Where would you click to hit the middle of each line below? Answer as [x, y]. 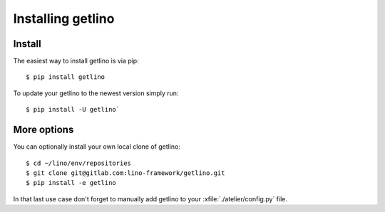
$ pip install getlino [66, 77]
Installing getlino [64, 18]
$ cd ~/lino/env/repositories [79, 163]
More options [43, 130]
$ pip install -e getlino [71, 183]
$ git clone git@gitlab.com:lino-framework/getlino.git [125, 173]
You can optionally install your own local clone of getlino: [97, 147]
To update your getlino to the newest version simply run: [96, 93]
